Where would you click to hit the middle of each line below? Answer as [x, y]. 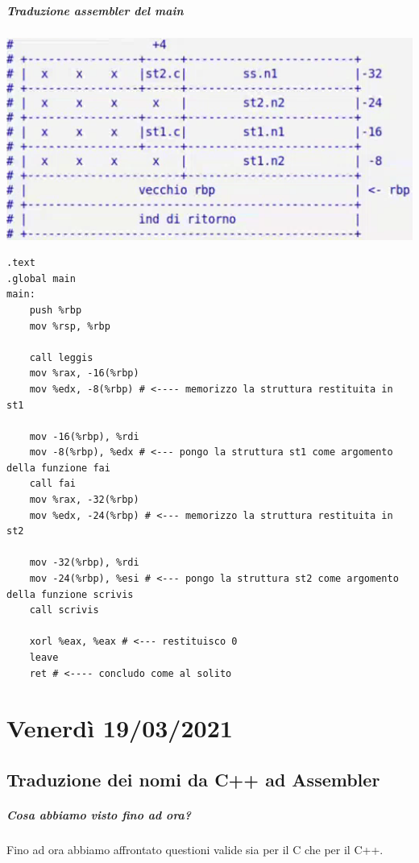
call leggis [61, 357]
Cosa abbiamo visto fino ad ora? [99, 814]
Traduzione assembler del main [95, 10]
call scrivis [64, 610]
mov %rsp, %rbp [70, 326]
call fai [52, 484]
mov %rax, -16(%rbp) [84, 373]
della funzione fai [58, 468]
